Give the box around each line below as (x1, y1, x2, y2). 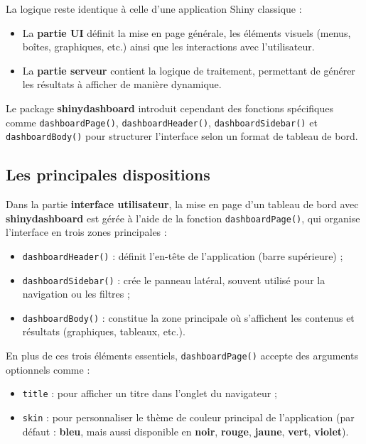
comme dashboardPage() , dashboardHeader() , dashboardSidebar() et (6, 114, 318, 129)
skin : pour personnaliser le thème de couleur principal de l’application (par (22, 409, 355, 424)
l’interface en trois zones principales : (6, 224, 167, 239)
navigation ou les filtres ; (22, 286, 130, 301)
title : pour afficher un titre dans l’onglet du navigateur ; (22, 386, 277, 401)
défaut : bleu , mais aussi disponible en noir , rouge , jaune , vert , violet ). (22, 423, 349, 438)
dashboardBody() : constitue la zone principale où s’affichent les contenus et (22, 310, 355, 325)
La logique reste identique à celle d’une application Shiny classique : (6, 1, 302, 16)
